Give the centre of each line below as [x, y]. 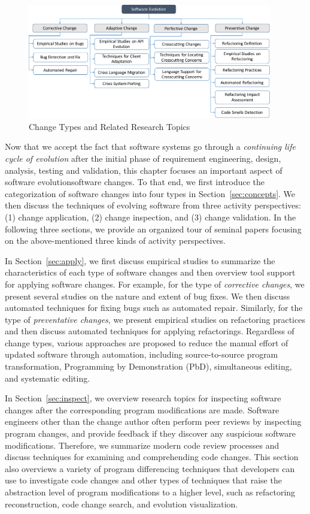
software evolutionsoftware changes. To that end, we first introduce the [135, 182]
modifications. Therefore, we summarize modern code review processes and [142, 445]
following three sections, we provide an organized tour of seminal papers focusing [153, 229]
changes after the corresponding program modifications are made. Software [142, 409]
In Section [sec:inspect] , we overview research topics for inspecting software [143, 398]
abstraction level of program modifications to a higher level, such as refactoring [150, 492]
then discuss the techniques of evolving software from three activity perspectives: [153, 205]
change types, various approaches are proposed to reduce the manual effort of [147, 342]
